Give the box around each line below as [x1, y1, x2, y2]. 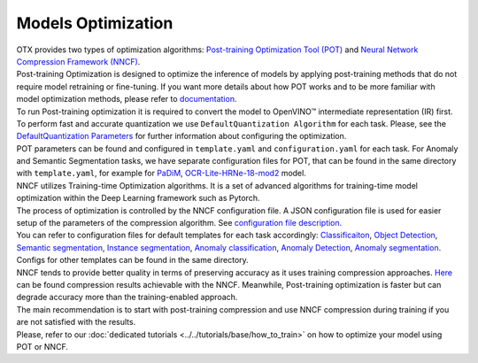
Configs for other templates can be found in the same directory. [16, 255, 250, 266]
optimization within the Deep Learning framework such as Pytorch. [16, 193, 260, 204]
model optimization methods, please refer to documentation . [16, 94, 237, 104]
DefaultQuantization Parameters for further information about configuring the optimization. [16, 131, 347, 142]
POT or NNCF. [16, 341, 68, 351]
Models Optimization [16, 13, 173, 33]
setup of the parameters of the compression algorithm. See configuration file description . [16, 218, 343, 228]
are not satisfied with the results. [16, 317, 136, 328]
